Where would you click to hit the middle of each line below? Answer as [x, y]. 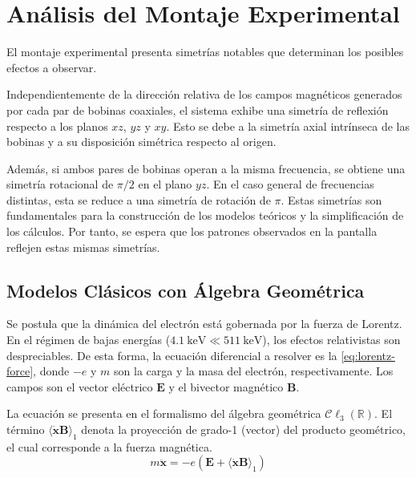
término [26, 429]
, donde [51, 371]
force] [20, 371]
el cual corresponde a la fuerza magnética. [109, 446]
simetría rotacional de [60, 184]
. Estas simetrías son [331, 199]
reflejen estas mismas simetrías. [83, 247]
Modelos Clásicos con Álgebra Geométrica [186, 290]
